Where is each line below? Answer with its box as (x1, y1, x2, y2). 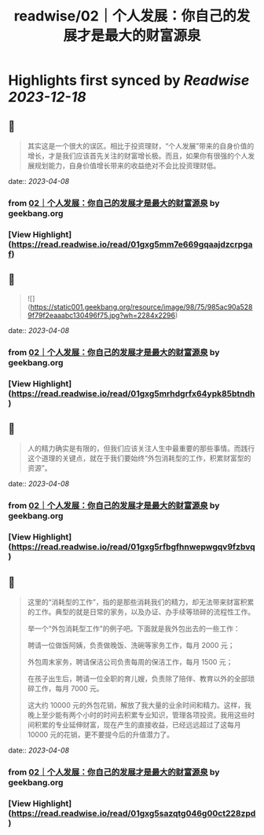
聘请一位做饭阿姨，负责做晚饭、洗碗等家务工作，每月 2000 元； (27, 640, 235, 650)
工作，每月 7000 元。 (34, 683, 104, 693)
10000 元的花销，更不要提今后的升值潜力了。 (27, 730, 174, 739)
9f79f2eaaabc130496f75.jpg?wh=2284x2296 (27, 310, 175, 320)
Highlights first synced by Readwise (8, 71, 250, 90)
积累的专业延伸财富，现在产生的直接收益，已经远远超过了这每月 (34, 720, 241, 729)
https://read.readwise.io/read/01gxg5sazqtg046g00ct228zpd (11, 808, 256, 819)
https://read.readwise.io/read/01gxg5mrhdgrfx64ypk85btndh (11, 388, 255, 399)
